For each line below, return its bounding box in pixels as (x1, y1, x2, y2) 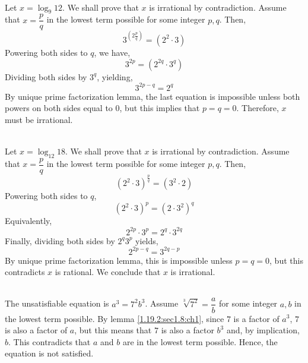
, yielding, (97, 70, 133, 83)
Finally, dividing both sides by (5, 234, 115, 247)
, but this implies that (119, 102, 200, 114)
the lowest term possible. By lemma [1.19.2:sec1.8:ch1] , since (5, 312, 224, 324)
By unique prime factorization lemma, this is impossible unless (5, 254, 233, 266)
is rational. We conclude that (55, 266, 161, 278)
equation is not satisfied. (5, 347, 94, 359)
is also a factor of (5, 324, 68, 336)
